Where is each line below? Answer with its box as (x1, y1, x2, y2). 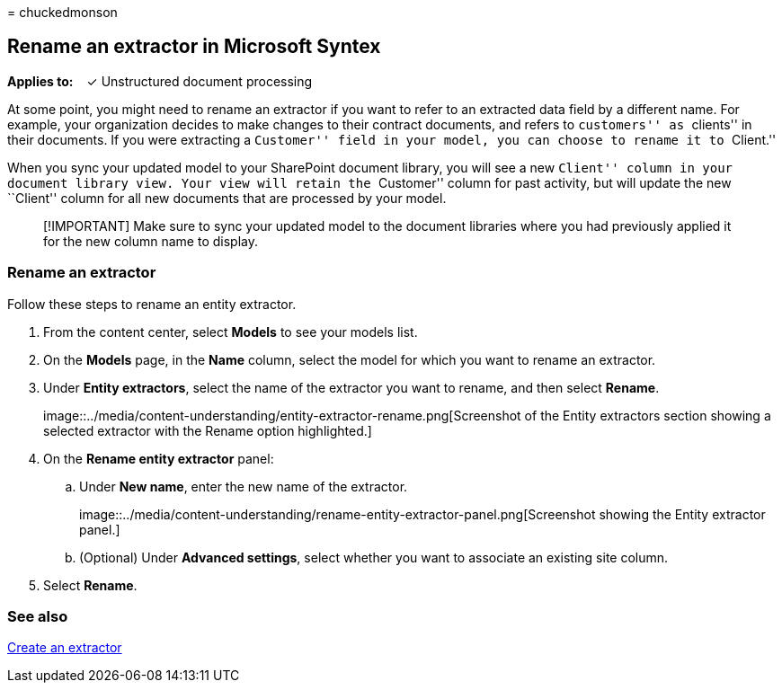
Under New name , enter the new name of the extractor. (79, 478, 408, 494)
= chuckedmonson (7, 4, 118, 20)
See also (7, 606, 68, 625)
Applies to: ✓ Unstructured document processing (7, 73, 313, 89)
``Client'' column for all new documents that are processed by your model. (7, 190, 447, 206)
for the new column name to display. (43, 233, 258, 249)
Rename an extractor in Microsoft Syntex (7, 35, 381, 58)
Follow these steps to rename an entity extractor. (7, 296, 297, 312)
